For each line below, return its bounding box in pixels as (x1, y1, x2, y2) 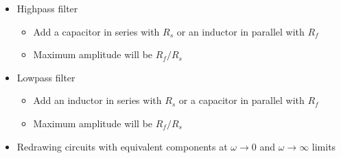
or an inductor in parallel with (176, 24, 305, 38)
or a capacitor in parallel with (178, 93, 305, 107)
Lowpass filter (16, 70, 75, 84)
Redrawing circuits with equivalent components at (16, 139, 228, 153)
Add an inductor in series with (33, 93, 162, 107)
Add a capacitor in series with (33, 24, 160, 38)
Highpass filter (16, 1, 78, 15)
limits (311, 139, 336, 153)
